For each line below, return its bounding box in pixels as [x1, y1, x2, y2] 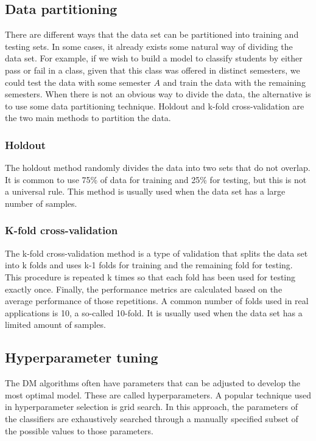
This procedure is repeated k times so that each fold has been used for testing [5, 270, 296, 283]
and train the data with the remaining [163, 75, 306, 88]
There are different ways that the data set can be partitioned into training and [5, 28, 299, 41]
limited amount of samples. [5, 318, 106, 331]
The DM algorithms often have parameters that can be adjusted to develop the [5, 377, 301, 389]
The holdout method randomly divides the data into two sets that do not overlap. [5, 161, 311, 174]
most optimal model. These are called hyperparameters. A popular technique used [5, 388, 311, 401]
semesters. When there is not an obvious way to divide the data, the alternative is [5, 88, 311, 100]
